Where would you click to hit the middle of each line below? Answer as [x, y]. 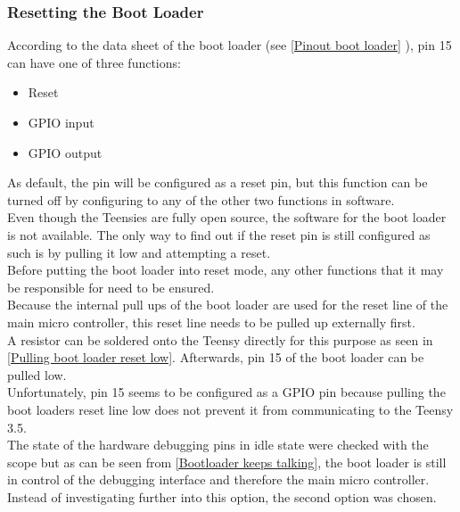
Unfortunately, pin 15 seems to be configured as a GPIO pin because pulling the [226, 392]
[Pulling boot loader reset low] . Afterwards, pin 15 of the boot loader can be [216, 357]
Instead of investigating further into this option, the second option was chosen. [222, 496]
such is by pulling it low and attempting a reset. [139, 252]
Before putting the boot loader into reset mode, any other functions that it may [226, 270]
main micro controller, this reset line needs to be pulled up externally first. [211, 322]
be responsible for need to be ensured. [111, 287]
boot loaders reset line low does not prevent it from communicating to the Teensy [230, 409]
